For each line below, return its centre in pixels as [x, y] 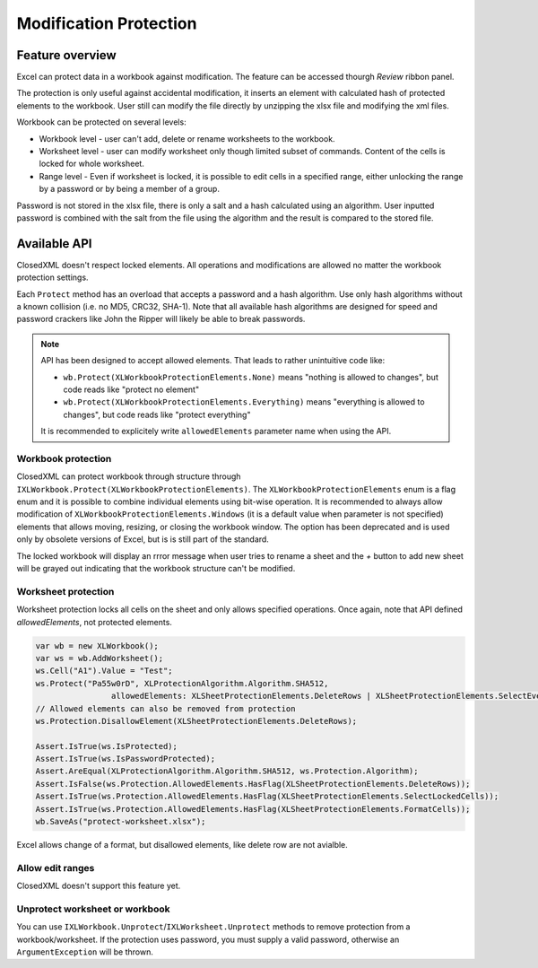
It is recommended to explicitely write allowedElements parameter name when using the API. [216, 432]
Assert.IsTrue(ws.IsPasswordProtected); [125, 759]
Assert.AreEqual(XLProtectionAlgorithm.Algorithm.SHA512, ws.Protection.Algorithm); [227, 771]
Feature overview [66, 55]
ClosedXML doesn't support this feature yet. [99, 886]
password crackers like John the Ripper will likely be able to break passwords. [161, 319]
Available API [54, 244]
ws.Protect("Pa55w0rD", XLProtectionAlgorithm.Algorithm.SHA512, [182, 683]
